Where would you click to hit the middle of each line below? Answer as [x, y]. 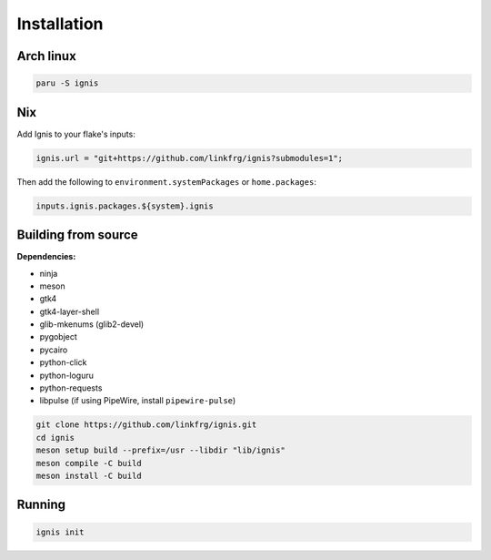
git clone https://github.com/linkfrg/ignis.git [146, 425]
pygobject [58, 337]
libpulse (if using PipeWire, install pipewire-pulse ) [138, 401]
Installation [60, 24]
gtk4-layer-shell [70, 311]
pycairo [54, 350]
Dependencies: [46, 257]
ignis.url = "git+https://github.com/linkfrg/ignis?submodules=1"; [190, 158]
